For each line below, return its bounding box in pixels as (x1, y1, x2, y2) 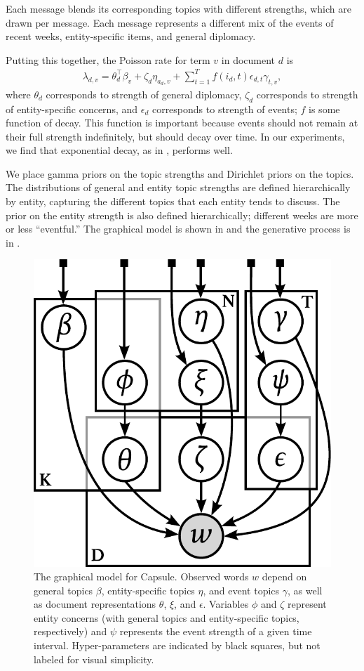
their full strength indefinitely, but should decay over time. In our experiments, (6, 129, 345, 143)
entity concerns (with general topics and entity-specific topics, (34, 610, 299, 625)
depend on (262, 569, 307, 584)
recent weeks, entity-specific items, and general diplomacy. (6, 29, 256, 44)
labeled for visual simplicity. (34, 651, 154, 666)
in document (221, 52, 276, 67)
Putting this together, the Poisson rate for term (6, 52, 210, 67)
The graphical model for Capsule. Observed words (34, 569, 249, 584)
